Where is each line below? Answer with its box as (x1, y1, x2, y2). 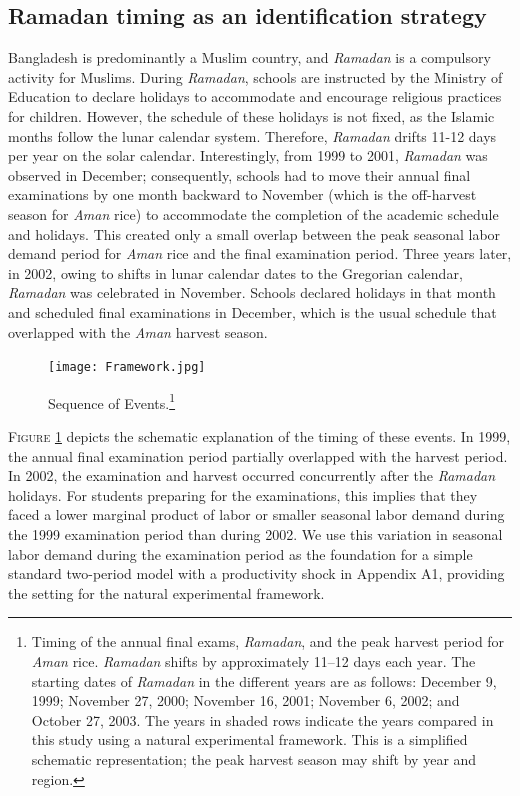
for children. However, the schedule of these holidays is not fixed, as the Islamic (8, 105, 495, 126)
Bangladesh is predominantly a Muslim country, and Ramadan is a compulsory (8, 47, 491, 68)
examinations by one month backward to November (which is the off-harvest (8, 184, 477, 205)
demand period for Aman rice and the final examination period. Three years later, (8, 243, 512, 264)
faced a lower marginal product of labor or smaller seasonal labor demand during (8, 504, 505, 525)
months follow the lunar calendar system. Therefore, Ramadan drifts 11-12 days (8, 125, 497, 146)
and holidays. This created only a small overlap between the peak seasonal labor (8, 223, 501, 244)
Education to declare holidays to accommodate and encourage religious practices (8, 86, 502, 107)
